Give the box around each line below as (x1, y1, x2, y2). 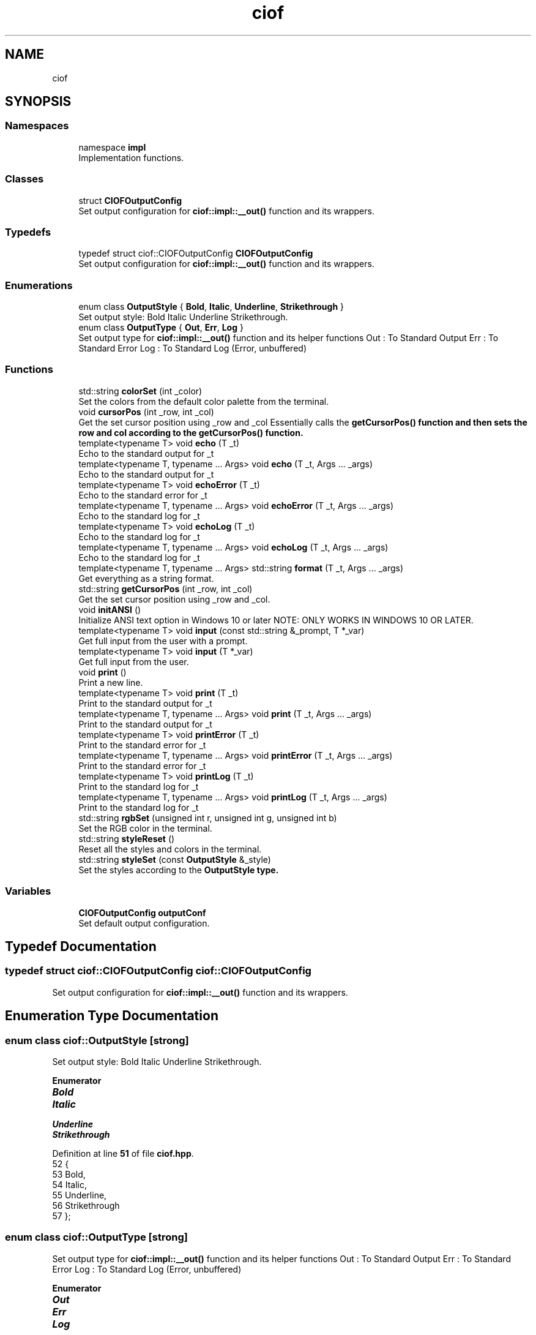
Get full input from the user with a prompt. (78, 635, 248, 646)
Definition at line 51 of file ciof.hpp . (52, 1148, 194, 1159)
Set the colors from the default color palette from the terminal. (78, 396, 329, 407)
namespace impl (78, 141, 146, 152)
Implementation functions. (78, 152, 184, 163)
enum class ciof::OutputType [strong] (5, 1231, 188, 1244)
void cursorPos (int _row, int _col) (78, 406, 214, 417)
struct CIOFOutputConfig (78, 195, 182, 206)
